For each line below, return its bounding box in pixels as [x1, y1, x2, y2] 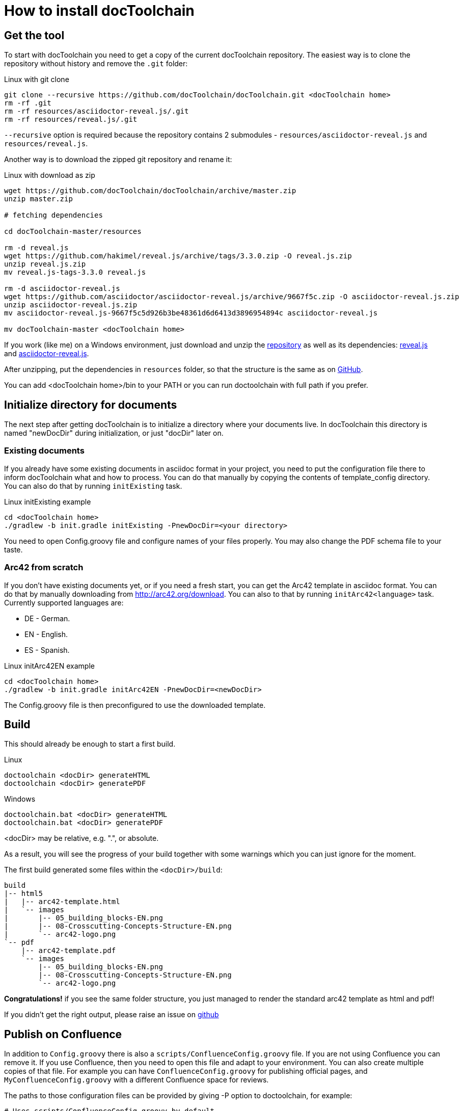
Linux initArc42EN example [4, 661, 95, 670]
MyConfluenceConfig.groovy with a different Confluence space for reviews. [4, 1075, 269, 1084]
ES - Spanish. [24, 645, 70, 654]
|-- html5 [4, 889, 43, 898]
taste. [4, 545, 23, 554]
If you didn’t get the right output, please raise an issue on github [4, 1010, 219, 1019]
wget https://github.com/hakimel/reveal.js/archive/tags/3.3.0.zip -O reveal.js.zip [4, 252, 352, 260]
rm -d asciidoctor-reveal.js [4, 284, 120, 293]
